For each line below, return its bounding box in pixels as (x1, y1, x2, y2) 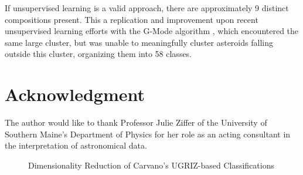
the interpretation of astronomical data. (5, 139, 147, 152)
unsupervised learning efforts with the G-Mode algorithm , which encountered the (5, 25, 299, 37)
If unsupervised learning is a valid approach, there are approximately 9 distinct (5, 2, 289, 14)
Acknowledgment (5, 82, 145, 106)
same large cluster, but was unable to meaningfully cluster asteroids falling (5, 36, 273, 48)
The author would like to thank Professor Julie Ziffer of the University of (5, 116, 267, 129)
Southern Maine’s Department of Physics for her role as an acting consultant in (5, 127, 291, 140)
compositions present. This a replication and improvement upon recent (5, 13, 258, 25)
